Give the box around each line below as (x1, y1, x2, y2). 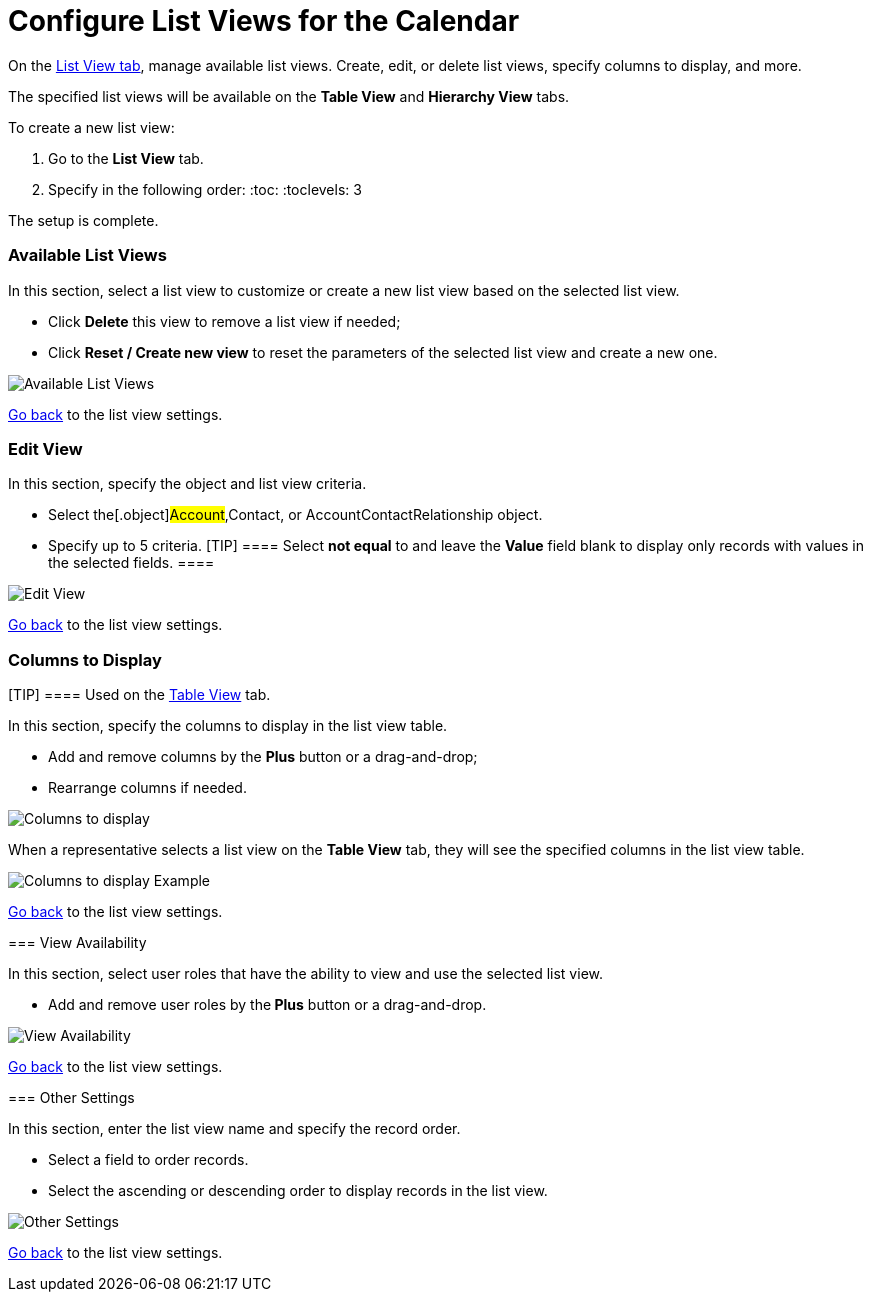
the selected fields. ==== (48, 554, 215, 572)
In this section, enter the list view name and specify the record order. (8, 1120, 461, 1137)
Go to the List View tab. (48, 149, 204, 167)
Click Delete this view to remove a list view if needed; (48, 312, 401, 330)
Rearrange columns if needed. (48, 779, 247, 796)
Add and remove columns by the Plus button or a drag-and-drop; (48, 748, 478, 765)
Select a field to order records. (48, 1151, 249, 1168)
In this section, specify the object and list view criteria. (8, 475, 367, 493)
